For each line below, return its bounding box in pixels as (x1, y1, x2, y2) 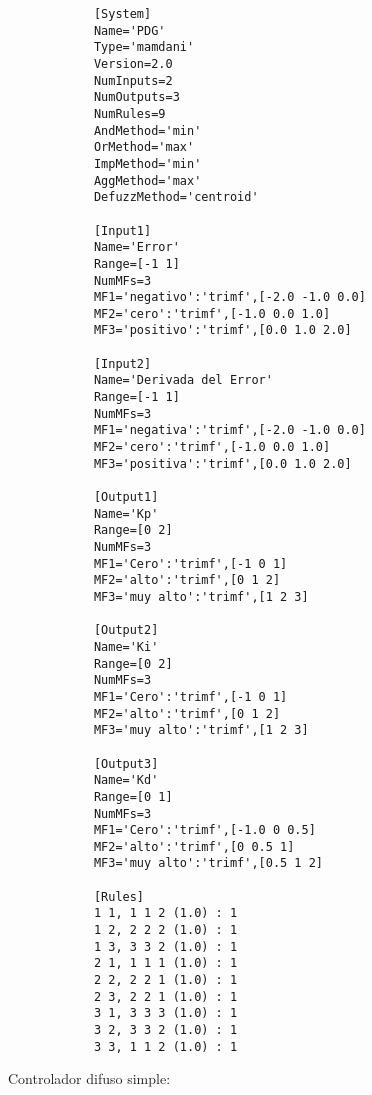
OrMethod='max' (93, 140, 195, 155)
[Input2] (93, 356, 152, 371)
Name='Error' (93, 240, 180, 255)
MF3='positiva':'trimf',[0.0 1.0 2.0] (93, 456, 352, 471)
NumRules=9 (93, 106, 166, 121)
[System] (93, 7, 152, 21)
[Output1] (93, 490, 159, 505)
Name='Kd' (93, 773, 159, 788)
